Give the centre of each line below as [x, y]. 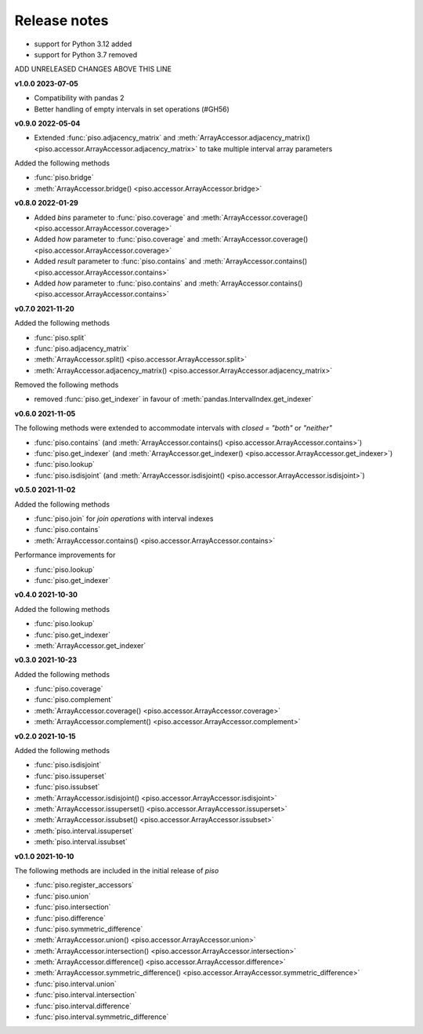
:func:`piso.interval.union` [76, 984]
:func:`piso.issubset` [67, 787]
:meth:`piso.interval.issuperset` [84, 831]
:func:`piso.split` [60, 337]
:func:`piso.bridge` [64, 177]
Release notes [61, 20]
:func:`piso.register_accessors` [84, 885]
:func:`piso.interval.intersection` [85, 995]
